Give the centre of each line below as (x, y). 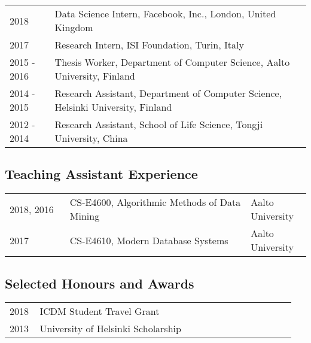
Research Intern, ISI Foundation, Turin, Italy (149, 45)
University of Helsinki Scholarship (110, 329)
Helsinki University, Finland (113, 107)
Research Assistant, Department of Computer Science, (168, 93)
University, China (91, 138)
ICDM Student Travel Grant (100, 311)
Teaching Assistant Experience (101, 174)
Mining (85, 216)
